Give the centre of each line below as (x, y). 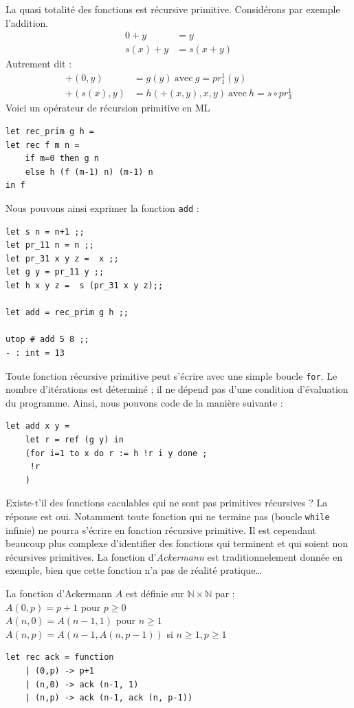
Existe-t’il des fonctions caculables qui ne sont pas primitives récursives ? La (167, 503)
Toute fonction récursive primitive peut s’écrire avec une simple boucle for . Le (172, 375)
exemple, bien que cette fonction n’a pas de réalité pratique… (134, 570)
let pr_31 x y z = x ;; (62, 258)
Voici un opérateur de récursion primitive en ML (108, 108)
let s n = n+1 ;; (45, 232)
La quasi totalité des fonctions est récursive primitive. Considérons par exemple (173, 9)
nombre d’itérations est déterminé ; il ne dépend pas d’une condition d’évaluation (177, 389)
